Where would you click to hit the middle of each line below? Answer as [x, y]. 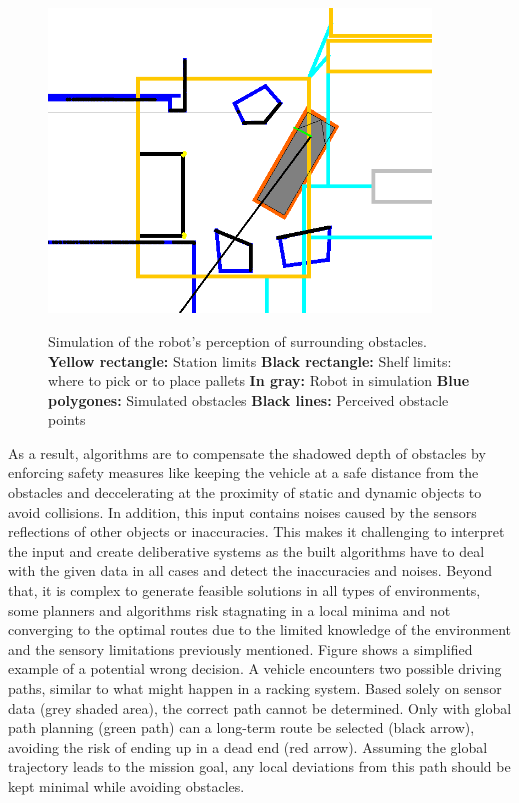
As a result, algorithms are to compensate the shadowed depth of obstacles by [247, 452]
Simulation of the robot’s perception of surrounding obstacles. [237, 340]
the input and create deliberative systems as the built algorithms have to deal [246, 550]
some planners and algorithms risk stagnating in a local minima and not [229, 609]
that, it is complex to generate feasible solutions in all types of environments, [244, 590]
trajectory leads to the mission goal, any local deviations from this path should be [259, 766]
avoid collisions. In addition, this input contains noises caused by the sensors [242, 511]
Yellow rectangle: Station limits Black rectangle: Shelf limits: [250, 360]
